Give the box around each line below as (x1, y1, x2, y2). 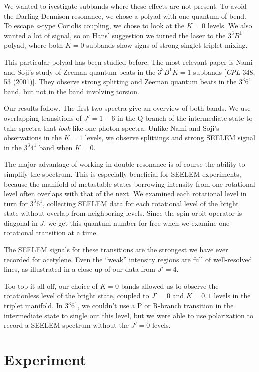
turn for (4, 198, 28, 208)
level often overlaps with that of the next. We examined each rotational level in (4, 188, 247, 199)
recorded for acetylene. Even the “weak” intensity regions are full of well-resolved (4, 254, 252, 264)
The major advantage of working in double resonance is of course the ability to (4, 159, 245, 169)
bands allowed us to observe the (121, 280, 219, 291)
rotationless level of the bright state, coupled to (4, 290, 149, 301)
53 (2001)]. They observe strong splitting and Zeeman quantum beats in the (4, 76, 237, 87)
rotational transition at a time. (4, 227, 98, 238)
